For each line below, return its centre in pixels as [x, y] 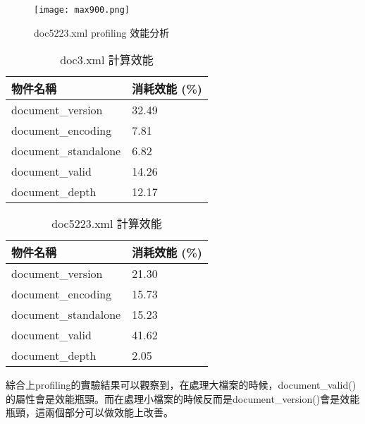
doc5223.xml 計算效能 [107, 224]
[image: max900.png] [82, 10]
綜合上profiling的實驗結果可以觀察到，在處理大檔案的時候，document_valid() [181, 385]
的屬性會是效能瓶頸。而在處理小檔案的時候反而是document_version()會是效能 [183, 398]
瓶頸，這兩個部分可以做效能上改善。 [89, 412]
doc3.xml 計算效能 [107, 60]
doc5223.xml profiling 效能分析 [102, 32]
